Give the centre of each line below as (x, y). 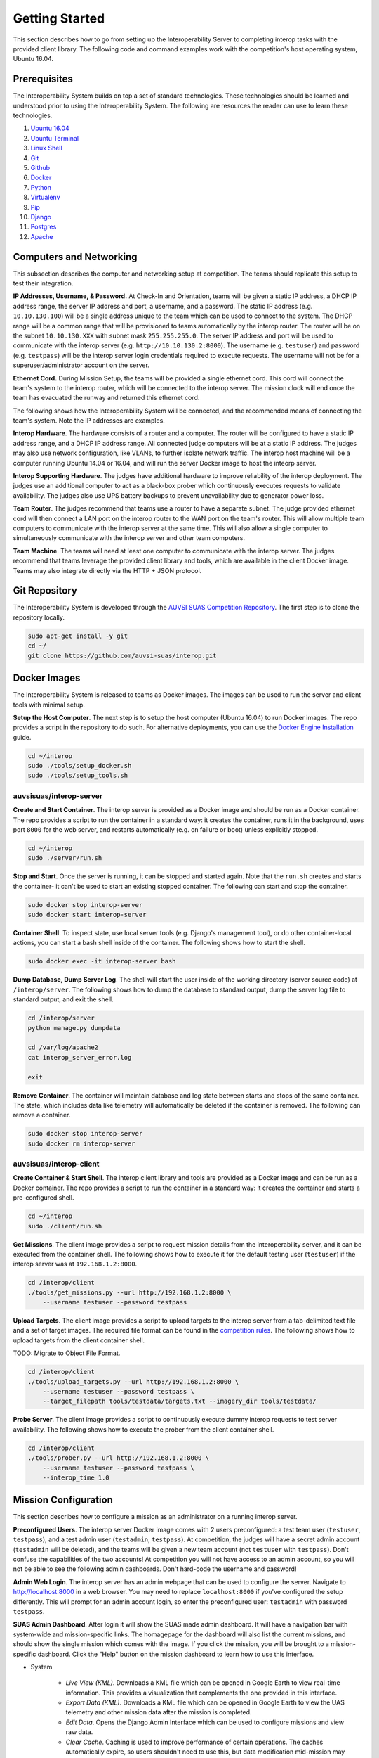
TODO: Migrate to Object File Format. (67, 1353)
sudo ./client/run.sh (65, 1226)
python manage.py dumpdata (74, 1028)
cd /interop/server (61, 1018)
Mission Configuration (63, 1500)
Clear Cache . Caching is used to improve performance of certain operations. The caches (194, 1742)
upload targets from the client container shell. (79, 1340)
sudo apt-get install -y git (78, 636)
